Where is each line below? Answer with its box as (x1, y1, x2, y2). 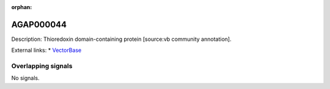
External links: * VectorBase (11, 46, 82, 54)
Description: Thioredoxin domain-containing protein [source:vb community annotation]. (11, 35, 232, 43)
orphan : (11, 4, 32, 10)
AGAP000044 (11, 19, 67, 30)
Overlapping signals (11, 62, 73, 70)
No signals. (11, 74, 40, 82)
